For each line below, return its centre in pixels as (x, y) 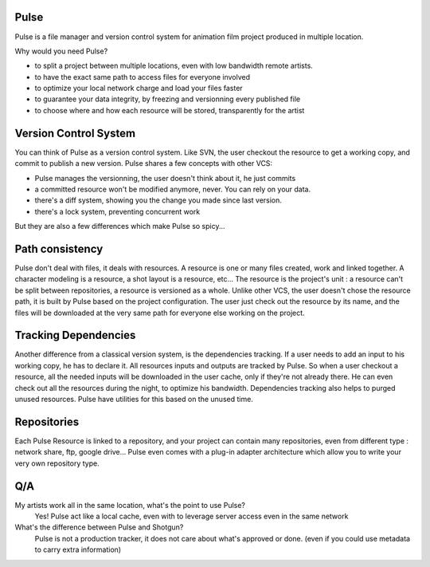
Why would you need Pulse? (61, 51)
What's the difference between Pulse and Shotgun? (99, 527)
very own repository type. (57, 463)
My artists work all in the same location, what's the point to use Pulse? (130, 505)
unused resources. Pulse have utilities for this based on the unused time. (134, 400)
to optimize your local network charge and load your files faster (139, 89)
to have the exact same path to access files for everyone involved (143, 77)
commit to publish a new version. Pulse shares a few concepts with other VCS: (144, 163)
